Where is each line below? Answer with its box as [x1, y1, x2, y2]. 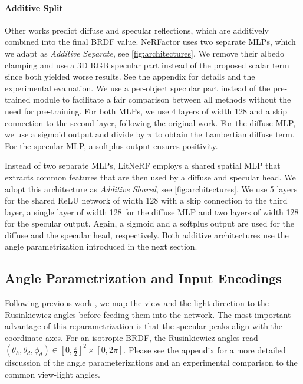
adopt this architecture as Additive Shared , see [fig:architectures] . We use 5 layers [5, 182, 298, 195]
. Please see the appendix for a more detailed [123, 343, 286, 356]
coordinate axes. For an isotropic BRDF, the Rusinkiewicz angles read [5, 332, 258, 344]
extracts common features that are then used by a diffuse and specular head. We [5, 170, 296, 183]
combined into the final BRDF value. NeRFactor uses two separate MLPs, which [5, 35, 296, 48]
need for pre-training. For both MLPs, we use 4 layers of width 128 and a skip [5, 104, 288, 117]
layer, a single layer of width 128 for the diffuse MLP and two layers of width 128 [5, 205, 299, 218]
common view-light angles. [5, 367, 100, 380]
